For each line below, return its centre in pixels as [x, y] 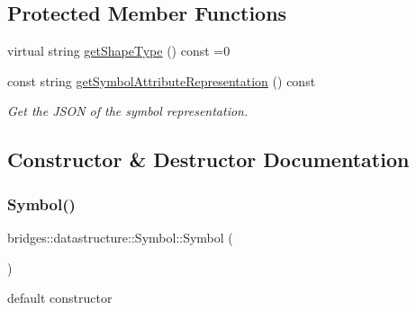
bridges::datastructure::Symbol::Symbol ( [120, 237]
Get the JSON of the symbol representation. [128, 111]
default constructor [60, 298]
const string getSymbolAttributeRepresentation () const [162, 80]
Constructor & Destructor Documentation [208, 159]
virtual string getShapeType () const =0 [119, 51]
